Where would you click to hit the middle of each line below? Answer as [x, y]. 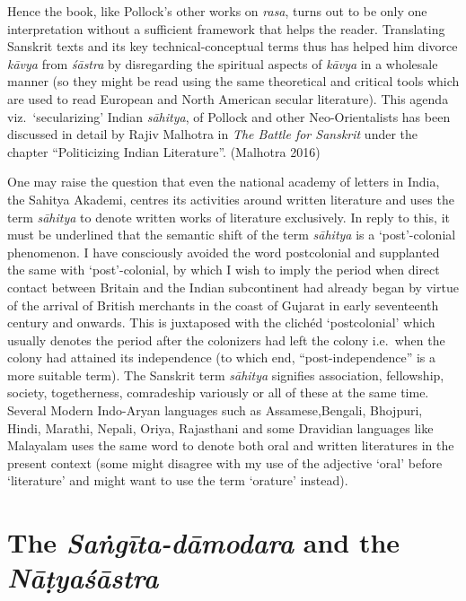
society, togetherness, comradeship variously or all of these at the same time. [218, 392]
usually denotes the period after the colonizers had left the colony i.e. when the [226, 340]
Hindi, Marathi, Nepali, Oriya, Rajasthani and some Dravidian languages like [220, 427]
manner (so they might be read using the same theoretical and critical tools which [233, 81]
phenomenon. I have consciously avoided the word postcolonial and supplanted [224, 252]
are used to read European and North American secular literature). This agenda [228, 98]
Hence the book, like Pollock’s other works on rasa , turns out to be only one [217, 11]
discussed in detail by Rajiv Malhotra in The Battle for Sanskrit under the [213, 134]
